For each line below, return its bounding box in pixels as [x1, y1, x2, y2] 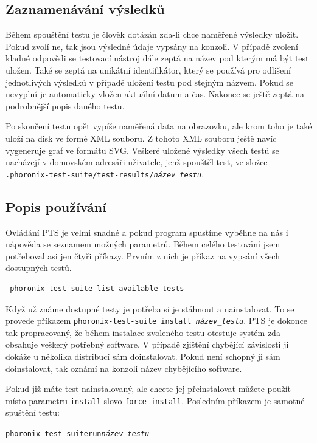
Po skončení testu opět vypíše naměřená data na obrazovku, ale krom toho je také [5, 120, 312, 132]
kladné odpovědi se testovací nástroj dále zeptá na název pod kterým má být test [5, 52, 309, 64]
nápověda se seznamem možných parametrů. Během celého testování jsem [5, 238, 280, 250]
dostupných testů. [5, 261, 72, 274]
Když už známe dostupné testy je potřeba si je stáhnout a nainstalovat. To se [5, 302, 294, 315]
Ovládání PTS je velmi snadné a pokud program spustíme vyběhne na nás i [5, 225, 288, 238]
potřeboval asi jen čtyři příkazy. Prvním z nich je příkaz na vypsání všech [5, 249, 280, 262]
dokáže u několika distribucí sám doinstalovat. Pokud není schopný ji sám [5, 350, 280, 362]
